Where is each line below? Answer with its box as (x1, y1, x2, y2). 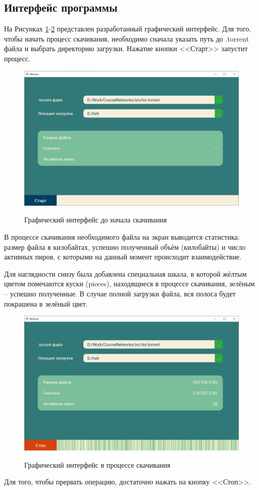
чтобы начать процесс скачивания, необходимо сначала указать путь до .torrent (4, 33, 249, 44)
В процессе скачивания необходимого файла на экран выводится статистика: (4, 232, 240, 242)
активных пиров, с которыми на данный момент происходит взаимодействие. (4, 251, 242, 262)
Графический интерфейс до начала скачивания (24, 214, 167, 225)
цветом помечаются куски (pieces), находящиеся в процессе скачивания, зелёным (4, 278, 255, 289)
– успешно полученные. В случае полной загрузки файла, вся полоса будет (4, 288, 236, 298)
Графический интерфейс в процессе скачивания (24, 459, 170, 470)
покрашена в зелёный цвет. (4, 298, 88, 309)
